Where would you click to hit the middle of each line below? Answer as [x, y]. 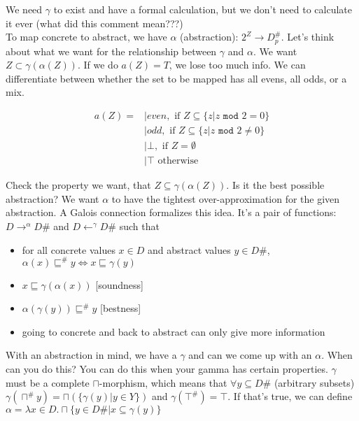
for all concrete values [69, 249]
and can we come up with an [250, 355]
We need [24, 9]
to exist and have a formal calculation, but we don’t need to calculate [203, 9]
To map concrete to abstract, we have [86, 37]
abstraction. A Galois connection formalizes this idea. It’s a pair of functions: [171, 212]
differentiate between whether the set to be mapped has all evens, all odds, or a [176, 78]
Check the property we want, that [78, 185]
